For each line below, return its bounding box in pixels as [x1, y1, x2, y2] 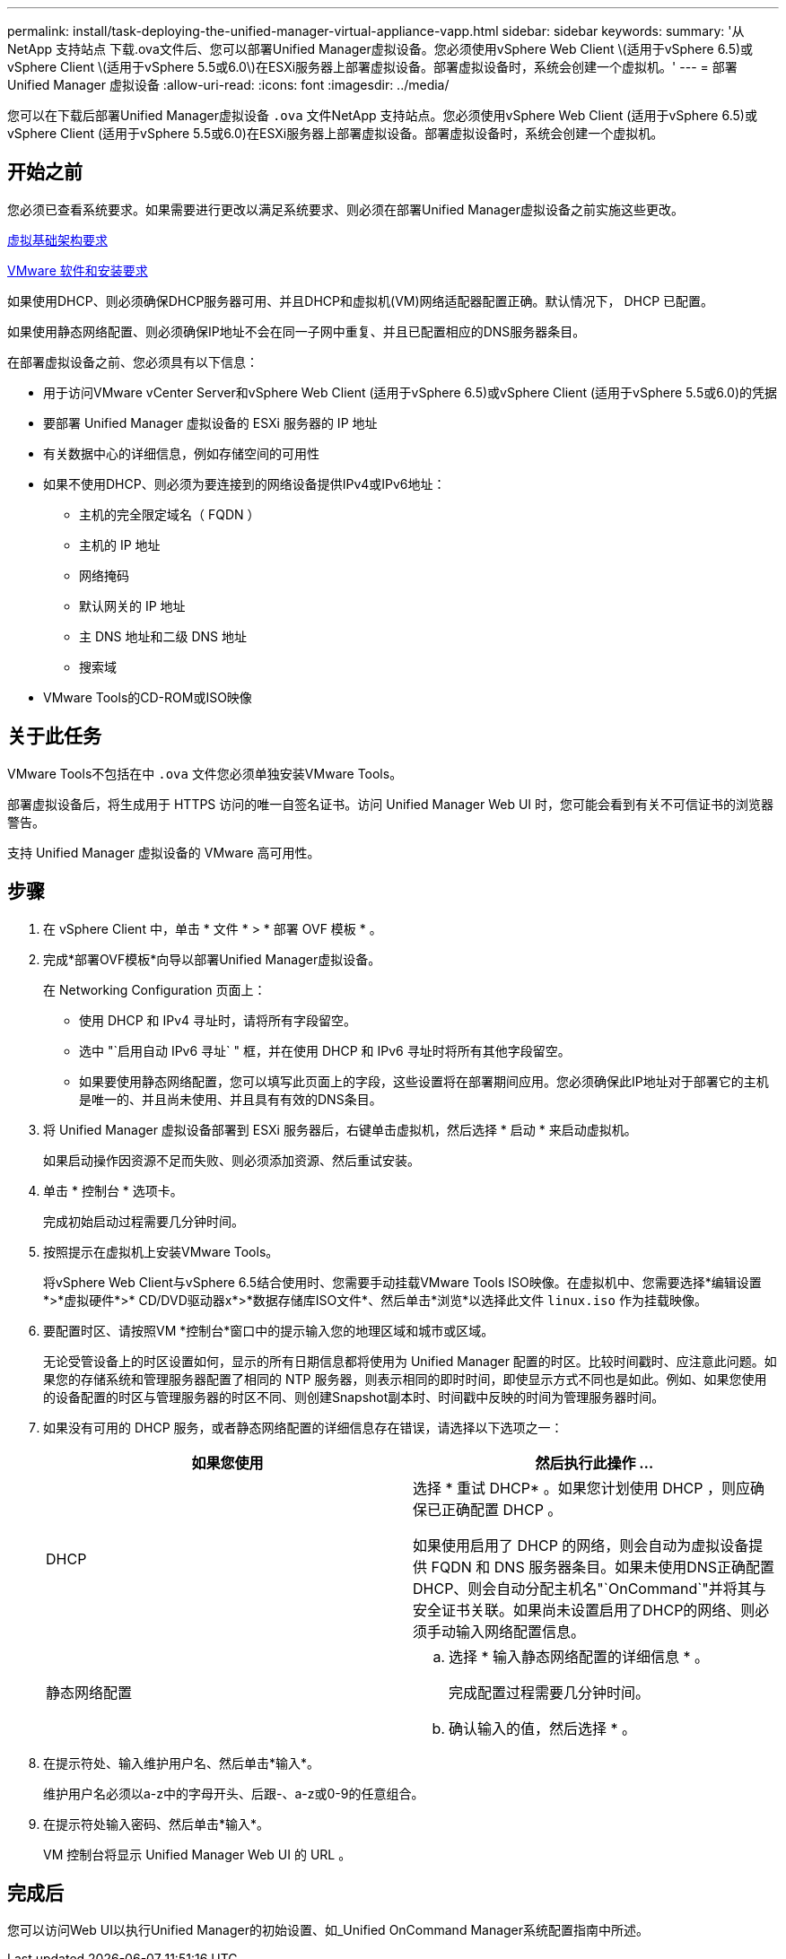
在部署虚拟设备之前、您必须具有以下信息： [7, 353, 258, 370]
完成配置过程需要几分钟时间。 [449, 1683, 651, 1702]
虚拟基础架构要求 [7, 231, 108, 248]
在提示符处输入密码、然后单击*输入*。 [43, 1815, 270, 1832]
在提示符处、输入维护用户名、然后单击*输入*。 [43, 1754, 320, 1771]
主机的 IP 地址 [79, 536, 161, 553]
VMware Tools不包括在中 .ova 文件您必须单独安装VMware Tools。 [7, 765, 403, 781]
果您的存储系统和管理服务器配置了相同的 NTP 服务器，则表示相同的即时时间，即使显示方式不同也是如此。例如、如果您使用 [43, 1371, 767, 1387]
